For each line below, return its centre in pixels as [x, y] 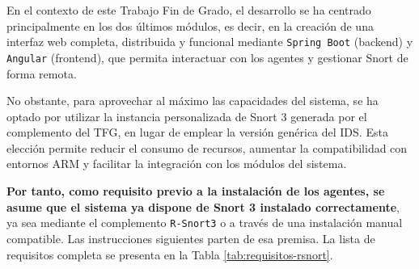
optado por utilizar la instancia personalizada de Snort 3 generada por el [187, 116]
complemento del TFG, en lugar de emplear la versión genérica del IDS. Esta [197, 132]
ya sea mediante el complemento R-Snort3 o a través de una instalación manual [205, 223]
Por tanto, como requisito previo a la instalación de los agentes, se [196, 191]
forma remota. [42, 73]
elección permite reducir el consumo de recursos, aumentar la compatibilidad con [207, 147]
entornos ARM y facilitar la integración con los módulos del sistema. [177, 164]
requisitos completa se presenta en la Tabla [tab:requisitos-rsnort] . [170, 254]
